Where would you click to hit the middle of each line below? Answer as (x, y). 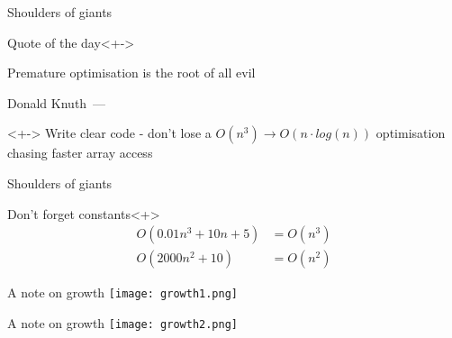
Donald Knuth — (57, 102)
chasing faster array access (80, 153)
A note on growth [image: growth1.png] (123, 292)
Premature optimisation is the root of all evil (131, 73)
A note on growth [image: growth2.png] (123, 322)
